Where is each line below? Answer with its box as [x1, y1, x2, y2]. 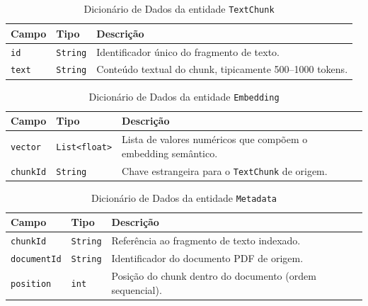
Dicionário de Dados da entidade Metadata [91, 190, 277, 205]
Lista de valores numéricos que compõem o [122, 132, 308, 147]
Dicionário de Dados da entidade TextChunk [84, 1, 275, 16]
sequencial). [111, 282, 162, 297]
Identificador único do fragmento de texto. [96, 44, 280, 59]
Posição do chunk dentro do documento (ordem [111, 268, 316, 283]
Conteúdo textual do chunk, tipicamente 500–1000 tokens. [96, 62, 348, 76]
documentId [11, 254, 62, 265]
